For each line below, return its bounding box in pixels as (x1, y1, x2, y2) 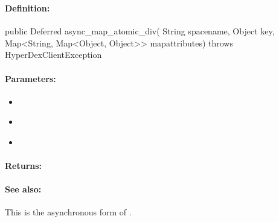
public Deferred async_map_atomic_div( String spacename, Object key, (5, 25, 275, 37)
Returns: (5, 159, 42, 172)
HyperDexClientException (5, 48, 102, 61)
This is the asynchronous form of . (5, 206, 132, 218)
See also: (5, 183, 42, 195)
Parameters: (5, 72, 56, 84)
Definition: (5, 1, 50, 14)
